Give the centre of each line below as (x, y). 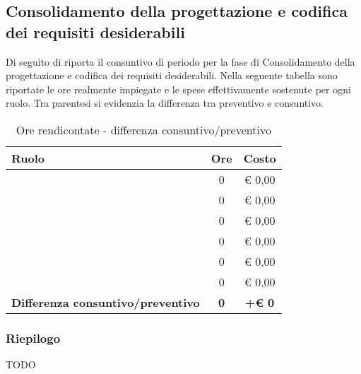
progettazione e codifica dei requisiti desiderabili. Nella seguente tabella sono (172, 75)
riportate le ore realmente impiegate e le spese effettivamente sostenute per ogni (178, 89)
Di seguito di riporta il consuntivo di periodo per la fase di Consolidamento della (180, 61)
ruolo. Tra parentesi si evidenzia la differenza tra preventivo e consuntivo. (165, 103)
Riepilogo (33, 338)
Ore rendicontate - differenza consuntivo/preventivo (143, 129)
